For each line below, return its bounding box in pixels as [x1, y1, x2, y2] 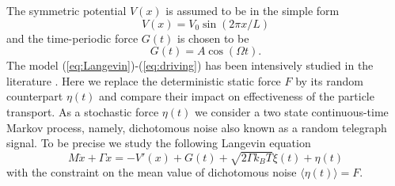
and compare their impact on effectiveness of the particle [99, 88, 374, 104]
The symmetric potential [6, 2, 127, 18]
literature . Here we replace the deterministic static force [6, 72, 281, 89]
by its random [295, 72, 363, 89]
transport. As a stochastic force [6, 103, 159, 120]
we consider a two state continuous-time [194, 103, 389, 120]
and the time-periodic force [6, 29, 139, 46]
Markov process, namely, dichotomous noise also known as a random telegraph [6, 119, 387, 135]
